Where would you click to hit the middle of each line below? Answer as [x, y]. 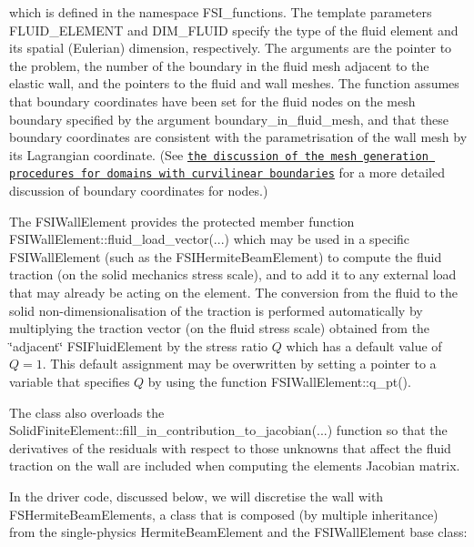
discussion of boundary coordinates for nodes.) [139, 191]
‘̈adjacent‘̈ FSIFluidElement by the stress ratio [139, 345]
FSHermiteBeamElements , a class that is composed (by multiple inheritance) [224, 514]
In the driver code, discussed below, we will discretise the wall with [197, 496]
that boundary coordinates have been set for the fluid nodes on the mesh [212, 101]
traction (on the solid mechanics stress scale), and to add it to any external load [233, 274]
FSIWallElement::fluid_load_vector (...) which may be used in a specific [210, 239]
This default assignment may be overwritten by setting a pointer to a [243, 364]
